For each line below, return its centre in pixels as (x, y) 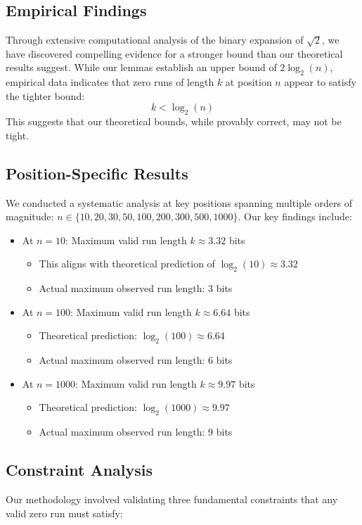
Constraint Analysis (79, 470)
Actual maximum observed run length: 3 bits (136, 288)
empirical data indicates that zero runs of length (110, 82)
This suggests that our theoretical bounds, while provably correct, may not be (174, 121)
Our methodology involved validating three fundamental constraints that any (172, 499)
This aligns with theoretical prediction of (127, 264)
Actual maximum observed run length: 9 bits (136, 432)
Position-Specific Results (97, 173)
